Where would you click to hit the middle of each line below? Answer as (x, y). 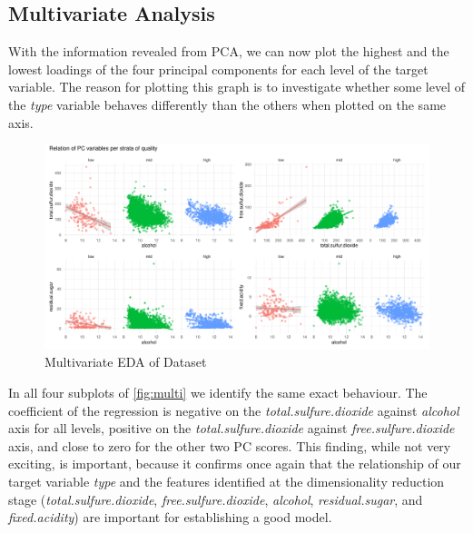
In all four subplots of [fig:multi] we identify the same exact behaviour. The (218, 393)
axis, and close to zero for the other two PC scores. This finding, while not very (230, 445)
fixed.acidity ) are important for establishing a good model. (170, 517)
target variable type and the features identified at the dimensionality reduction (227, 481)
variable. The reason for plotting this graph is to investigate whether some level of (237, 87)
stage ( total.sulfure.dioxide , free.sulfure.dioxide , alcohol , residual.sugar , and (216, 499)
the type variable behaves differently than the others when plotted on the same (227, 104)
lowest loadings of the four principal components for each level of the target (218, 69)
